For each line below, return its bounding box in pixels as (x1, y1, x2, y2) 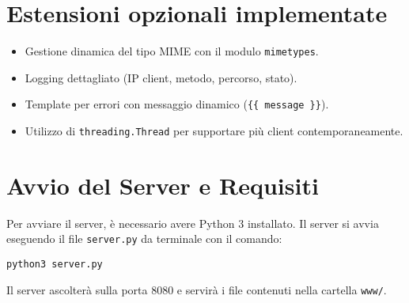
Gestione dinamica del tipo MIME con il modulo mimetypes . (25, 43, 319, 59)
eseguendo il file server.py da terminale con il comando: (6, 230, 282, 247)
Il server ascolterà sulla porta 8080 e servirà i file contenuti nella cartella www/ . (6, 281, 387, 297)
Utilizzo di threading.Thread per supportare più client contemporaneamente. (25, 123, 403, 139)
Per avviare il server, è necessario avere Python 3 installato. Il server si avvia (6, 214, 379, 231)
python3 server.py (6, 259, 103, 271)
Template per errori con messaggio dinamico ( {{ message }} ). (25, 96, 329, 112)
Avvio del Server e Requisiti (6, 169, 319, 201)
